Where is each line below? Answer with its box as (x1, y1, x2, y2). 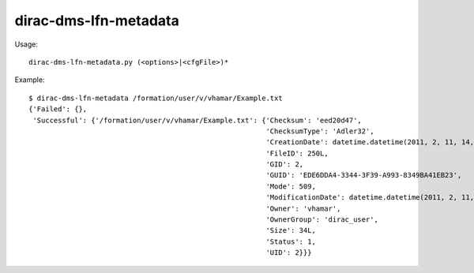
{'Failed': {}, (28, 105, 88, 114)
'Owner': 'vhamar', (265, 204, 341, 213)
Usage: (14, 39, 39, 49)
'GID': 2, (265, 160, 304, 169)
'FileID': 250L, (265, 148, 329, 158)
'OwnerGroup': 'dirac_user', (265, 215, 379, 224)
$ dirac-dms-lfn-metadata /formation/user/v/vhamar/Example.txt (28, 93, 284, 103)
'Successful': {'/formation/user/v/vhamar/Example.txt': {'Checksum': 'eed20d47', (32, 115, 363, 125)
